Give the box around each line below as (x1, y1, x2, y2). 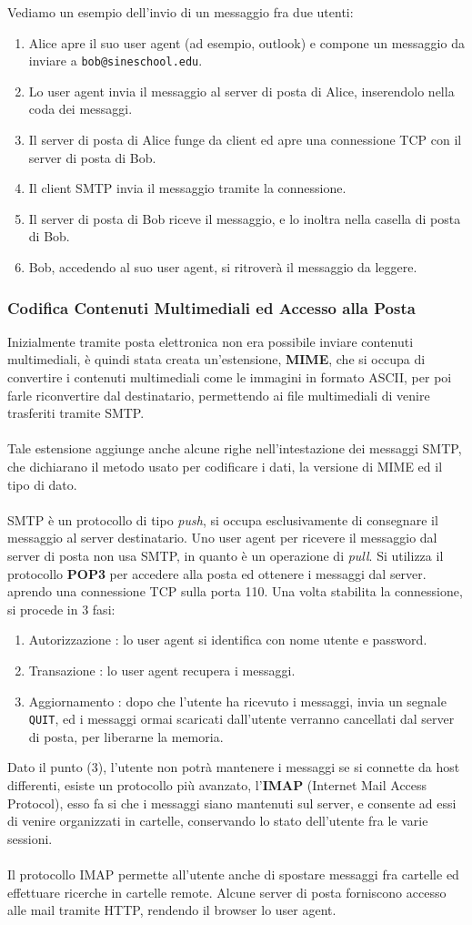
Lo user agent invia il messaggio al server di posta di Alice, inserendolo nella (28, 81, 455, 100)
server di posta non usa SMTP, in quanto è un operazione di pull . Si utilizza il (7, 545, 444, 564)
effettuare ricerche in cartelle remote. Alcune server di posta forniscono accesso (7, 882, 447, 901)
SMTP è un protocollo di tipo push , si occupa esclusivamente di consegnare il (7, 510, 438, 529)
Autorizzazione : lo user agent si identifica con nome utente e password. (28, 630, 427, 649)
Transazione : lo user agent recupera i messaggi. (28, 660, 296, 679)
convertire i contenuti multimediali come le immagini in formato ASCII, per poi (7, 368, 452, 386)
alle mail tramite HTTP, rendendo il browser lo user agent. (7, 900, 336, 920)
